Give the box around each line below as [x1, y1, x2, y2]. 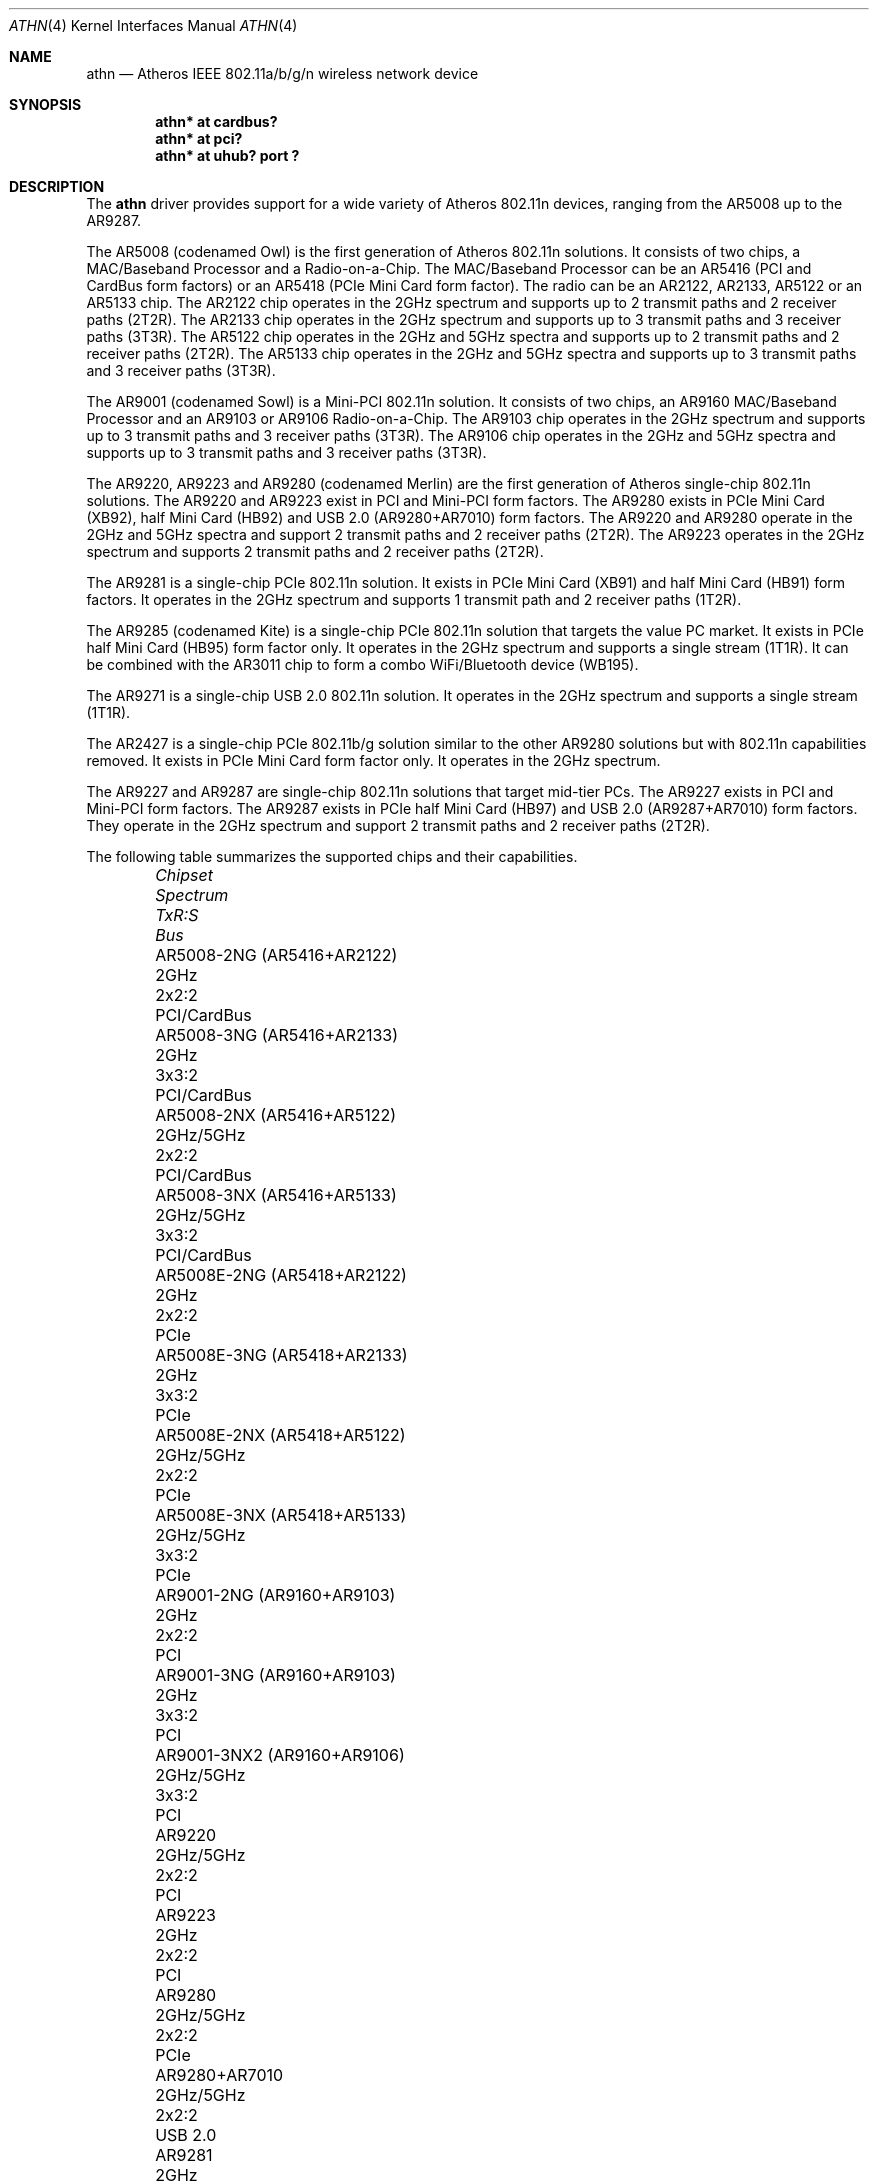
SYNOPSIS [9, 96, 82, 113]
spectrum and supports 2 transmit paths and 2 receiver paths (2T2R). [86, 543, 544, 560]
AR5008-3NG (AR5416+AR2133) [155, 1025, 399, 1045]
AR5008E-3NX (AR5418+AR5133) [155, 1505, 407, 1525]
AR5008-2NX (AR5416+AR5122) [155, 1105, 396, 1125]
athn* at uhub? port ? [155, 147, 300, 164]
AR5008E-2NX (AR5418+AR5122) [155, 1425, 406, 1445]
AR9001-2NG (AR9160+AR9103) [155, 1585, 396, 1605]
